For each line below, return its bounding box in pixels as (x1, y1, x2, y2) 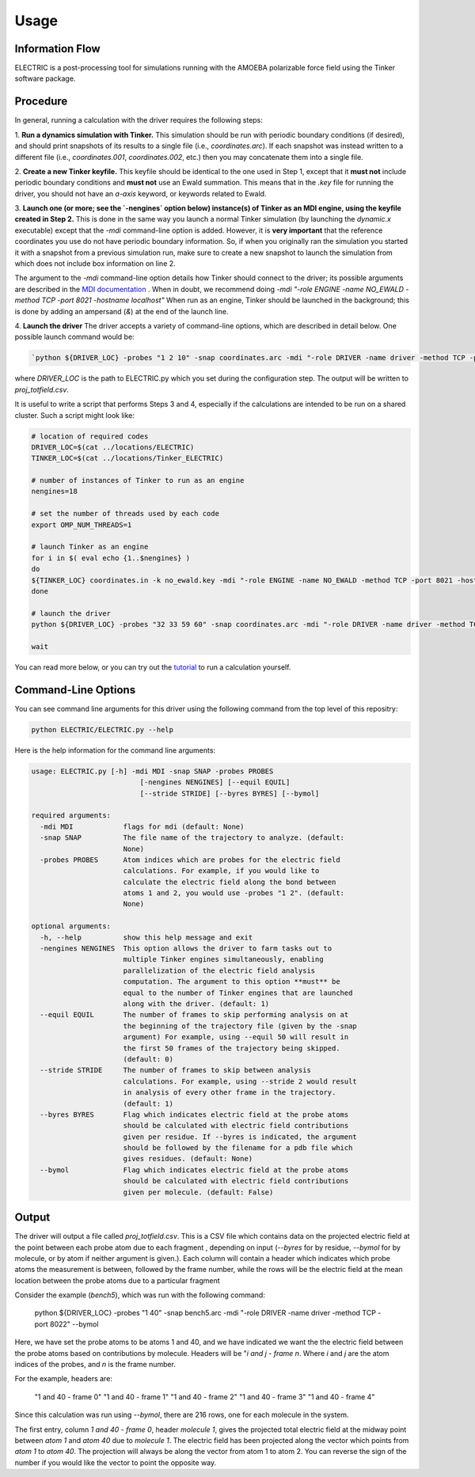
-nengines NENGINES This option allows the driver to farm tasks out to (40, 944, 332, 953)
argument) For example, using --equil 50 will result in (123, 1033, 349, 1042)
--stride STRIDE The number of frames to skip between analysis (40, 1065, 312, 1075)
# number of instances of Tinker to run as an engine (31, 476, 245, 485)
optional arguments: (31, 922, 111, 931)
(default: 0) (123, 1054, 174, 1064)
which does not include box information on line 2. (14, 259, 176, 268)
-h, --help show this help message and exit (40, 932, 253, 942)
